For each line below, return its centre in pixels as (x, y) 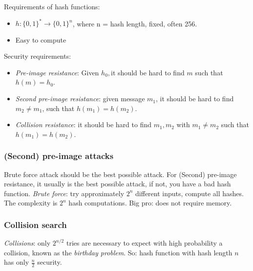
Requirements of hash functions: (52, 6)
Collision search (35, 224)
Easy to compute (41, 39)
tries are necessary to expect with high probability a (144, 243)
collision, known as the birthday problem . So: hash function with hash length (118, 252)
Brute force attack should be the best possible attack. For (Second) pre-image (120, 174)
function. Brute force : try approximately (64, 193)
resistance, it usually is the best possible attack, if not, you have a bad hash (117, 184)
